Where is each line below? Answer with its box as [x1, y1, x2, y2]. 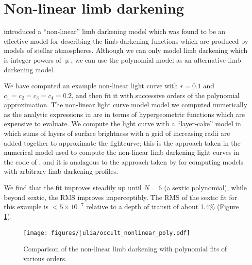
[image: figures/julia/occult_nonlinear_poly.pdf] [23, 230, 190, 237]
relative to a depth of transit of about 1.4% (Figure [86, 201, 239, 212]
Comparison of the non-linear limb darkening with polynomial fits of [23, 244, 227, 254]
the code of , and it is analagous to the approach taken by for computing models [4, 156, 244, 166]
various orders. [23, 253, 67, 263]
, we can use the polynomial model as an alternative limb [70, 54, 241, 65]
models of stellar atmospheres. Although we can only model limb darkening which [4, 45, 248, 55]
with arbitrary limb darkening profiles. [4, 166, 118, 176]
